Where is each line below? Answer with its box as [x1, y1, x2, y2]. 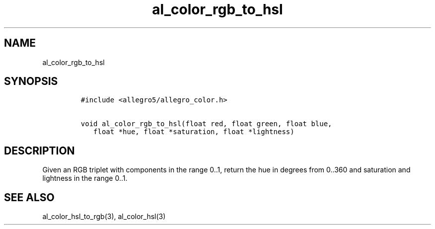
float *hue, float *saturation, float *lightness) [93, 128, 294, 136]
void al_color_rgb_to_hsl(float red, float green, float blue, [80, 120, 332, 128]
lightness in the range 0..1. [42, 174, 128, 183]
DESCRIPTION [4, 144, 75, 157]
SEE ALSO [4, 191, 55, 204]
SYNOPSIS [4, 75, 58, 88]
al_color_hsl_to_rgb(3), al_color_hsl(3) [42, 212, 166, 221]
